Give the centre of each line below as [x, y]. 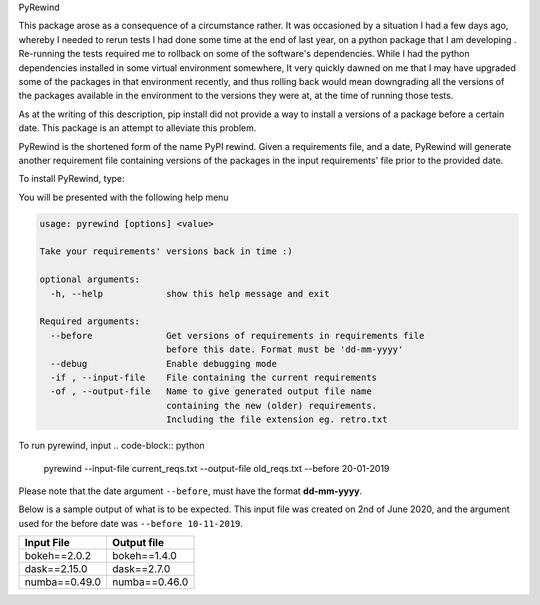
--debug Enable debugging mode [163, 363]
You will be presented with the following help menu [123, 197]
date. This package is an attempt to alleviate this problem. [137, 128]
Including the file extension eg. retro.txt [276, 419]
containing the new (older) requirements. [271, 405]
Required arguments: [89, 321]
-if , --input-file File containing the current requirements [214, 377]
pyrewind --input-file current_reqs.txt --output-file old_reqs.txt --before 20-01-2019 [216, 468]
